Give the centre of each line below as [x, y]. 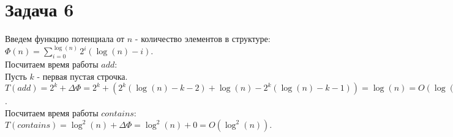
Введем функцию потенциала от [65, 39]
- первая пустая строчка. [82, 76]
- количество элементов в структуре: [203, 39]
